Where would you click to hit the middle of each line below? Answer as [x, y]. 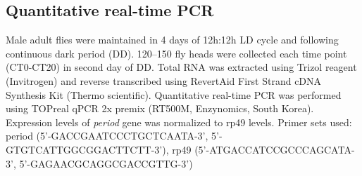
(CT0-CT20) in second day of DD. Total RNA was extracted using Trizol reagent [181, 67]
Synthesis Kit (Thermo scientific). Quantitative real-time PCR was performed [174, 94]
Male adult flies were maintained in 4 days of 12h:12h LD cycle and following [172, 40]
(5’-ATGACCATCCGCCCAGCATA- [275, 149]
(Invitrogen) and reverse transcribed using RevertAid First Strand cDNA [164, 80]
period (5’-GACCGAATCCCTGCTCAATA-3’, [107, 136]
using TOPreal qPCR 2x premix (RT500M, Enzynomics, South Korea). [160, 108]
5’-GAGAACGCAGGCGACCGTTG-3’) [106, 163]
